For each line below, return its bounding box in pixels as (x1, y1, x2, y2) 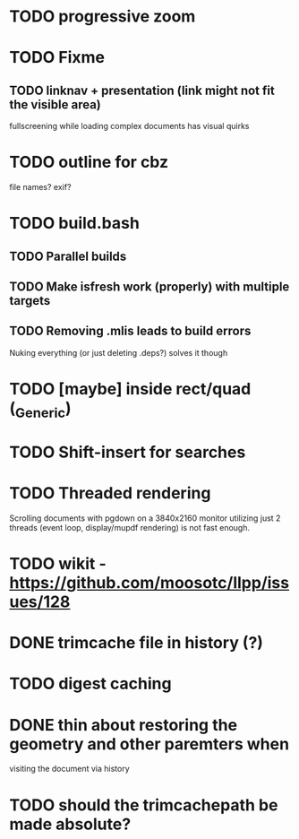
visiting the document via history (9, 764, 130, 774)
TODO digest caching (9, 674, 172, 694)
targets (9, 293, 51, 308)
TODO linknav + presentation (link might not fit (9, 82, 275, 98)
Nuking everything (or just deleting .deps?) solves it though (9, 347, 228, 358)
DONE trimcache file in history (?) (9, 633, 264, 653)
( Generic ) (9, 398, 72, 421)
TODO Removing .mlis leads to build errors (9, 324, 252, 339)
